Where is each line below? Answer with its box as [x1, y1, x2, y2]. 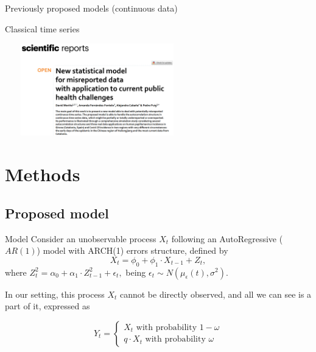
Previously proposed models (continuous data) [5, 2, 178, 14]
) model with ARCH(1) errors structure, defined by [37, 244, 228, 257]
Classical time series [5, 22, 80, 35]
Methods [5, 162, 80, 187]
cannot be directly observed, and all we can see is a [119, 287, 312, 300]
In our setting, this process [5, 287, 105, 300]
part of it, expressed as [5, 300, 90, 312]
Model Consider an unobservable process [5, 232, 156, 245]
